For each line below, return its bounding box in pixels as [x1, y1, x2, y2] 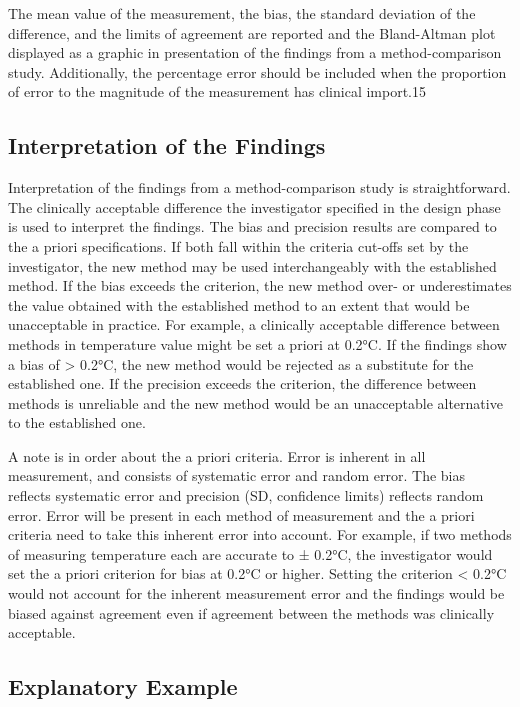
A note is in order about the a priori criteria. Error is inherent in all [8, 445, 426, 466]
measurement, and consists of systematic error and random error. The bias [8, 465, 465, 486]
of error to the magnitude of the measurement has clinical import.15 [8, 81, 427, 102]
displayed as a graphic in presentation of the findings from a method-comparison [8, 42, 502, 63]
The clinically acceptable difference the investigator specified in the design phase [8, 196, 501, 217]
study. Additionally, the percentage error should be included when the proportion [8, 61, 507, 82]
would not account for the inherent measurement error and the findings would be [8, 583, 505, 604]
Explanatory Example [8, 671, 238, 702]
